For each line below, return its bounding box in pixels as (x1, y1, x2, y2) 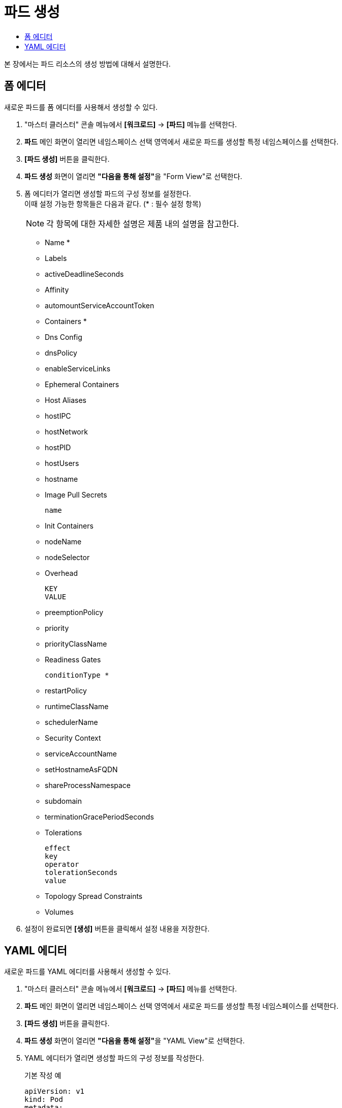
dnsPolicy (45, 348, 77, 357)
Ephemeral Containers (45, 380, 119, 389)
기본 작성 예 (24, 1071, 61, 1080)
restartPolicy (45, 686, 87, 695)
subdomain (45, 796, 82, 805)
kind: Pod (24, 1095, 63, 1104)
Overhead (45, 568, 78, 577)
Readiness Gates (45, 655, 101, 664)
